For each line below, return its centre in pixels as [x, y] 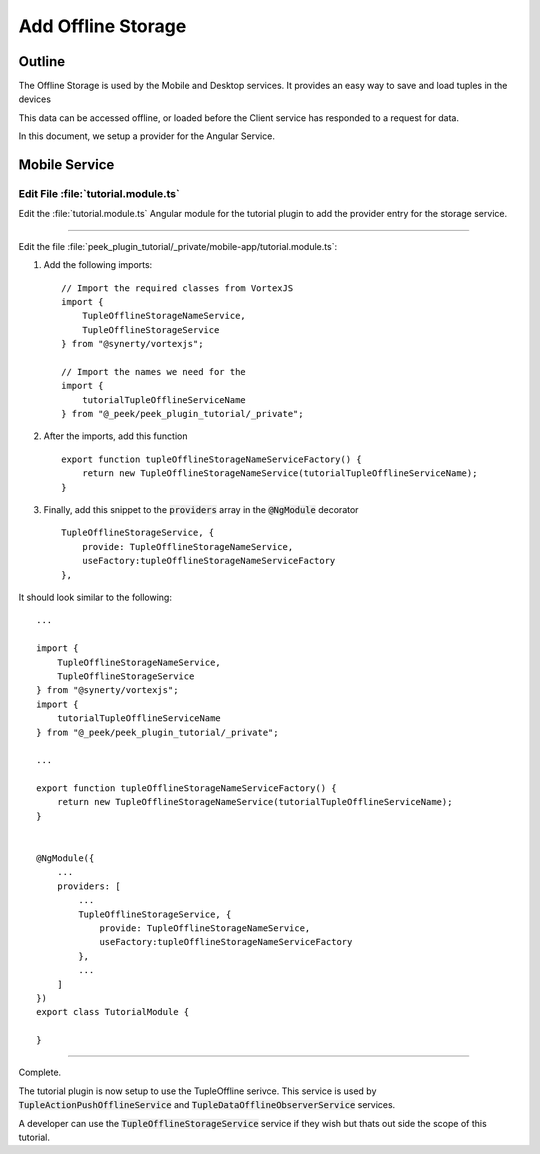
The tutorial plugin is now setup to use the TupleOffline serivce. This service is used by [197, 1091]
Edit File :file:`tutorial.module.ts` [99, 194]
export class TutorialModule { [113, 1012]
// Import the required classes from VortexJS [177, 288]
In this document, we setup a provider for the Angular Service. [146, 136]
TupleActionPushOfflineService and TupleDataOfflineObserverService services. [207, 1105]
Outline [41, 61]
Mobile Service [66, 165]
